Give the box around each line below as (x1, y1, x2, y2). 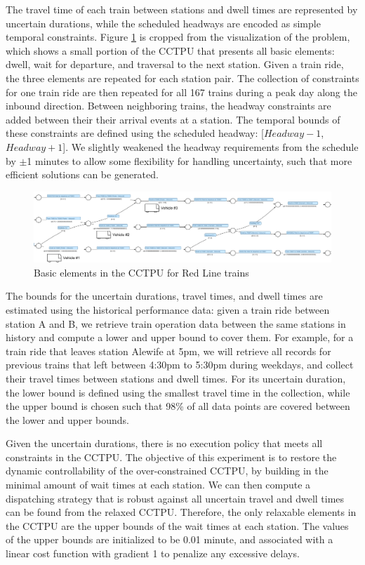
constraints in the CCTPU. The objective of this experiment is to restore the (6, 449, 337, 464)
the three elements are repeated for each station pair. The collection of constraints (6, 70, 359, 85)
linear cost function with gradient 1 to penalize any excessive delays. (6, 546, 300, 561)
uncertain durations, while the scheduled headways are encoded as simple (6, 15, 321, 30)
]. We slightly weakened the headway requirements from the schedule (62, 139, 359, 154)
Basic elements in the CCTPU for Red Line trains (34, 265, 249, 279)
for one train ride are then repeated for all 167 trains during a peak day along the (6, 84, 357, 99)
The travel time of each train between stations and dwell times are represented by (6, 2, 358, 16)
